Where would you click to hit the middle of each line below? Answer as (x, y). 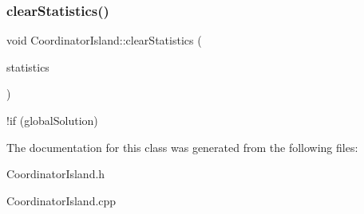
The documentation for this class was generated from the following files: (182, 147)
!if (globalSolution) (52, 120)
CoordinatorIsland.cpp (61, 200)
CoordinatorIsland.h (56, 174)
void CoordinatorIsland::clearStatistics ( (104, 40)
